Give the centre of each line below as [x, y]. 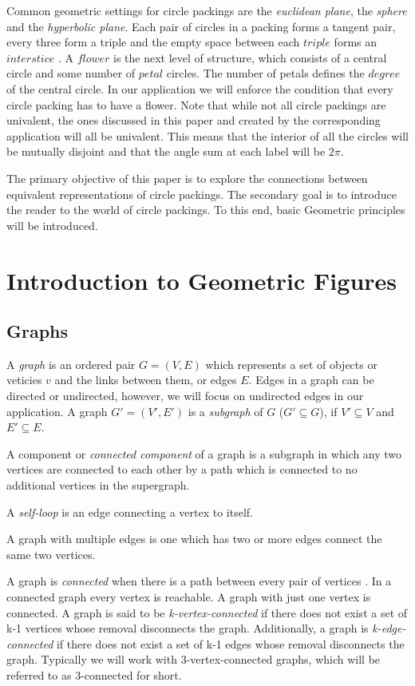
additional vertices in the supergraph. [98, 485]
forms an [356, 42]
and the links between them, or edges [146, 380]
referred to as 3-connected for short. [94, 674]
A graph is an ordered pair [71, 364]
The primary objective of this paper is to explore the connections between [187, 178]
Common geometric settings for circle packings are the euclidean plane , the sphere [207, 10]
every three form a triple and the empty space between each [153, 42]
